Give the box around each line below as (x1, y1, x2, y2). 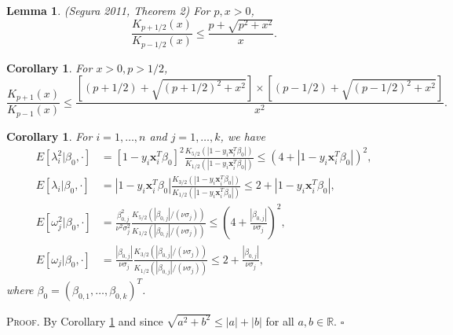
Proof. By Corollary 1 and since (6, 312, 163, 329)
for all (265, 312, 294, 329)
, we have (220, 127, 265, 144)
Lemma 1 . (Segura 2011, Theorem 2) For (6, 2, 210, 18)
